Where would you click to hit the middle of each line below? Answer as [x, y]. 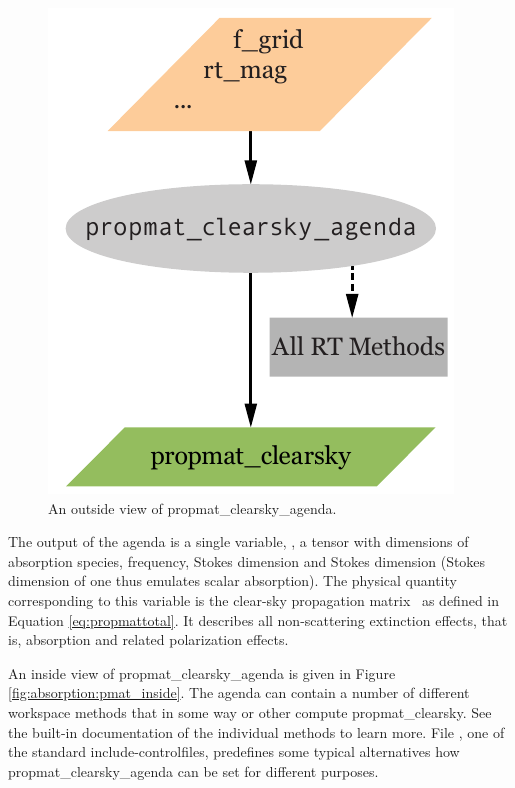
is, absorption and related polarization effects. [148, 639]
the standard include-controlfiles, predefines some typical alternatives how [234, 751]
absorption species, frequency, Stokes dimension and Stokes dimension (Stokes [247, 560]
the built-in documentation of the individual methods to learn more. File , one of [256, 731]
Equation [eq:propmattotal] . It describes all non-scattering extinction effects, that [258, 619]
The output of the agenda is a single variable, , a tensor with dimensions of [238, 541]
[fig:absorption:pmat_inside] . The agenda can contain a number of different [239, 692]
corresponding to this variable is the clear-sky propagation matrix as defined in [254, 599]
